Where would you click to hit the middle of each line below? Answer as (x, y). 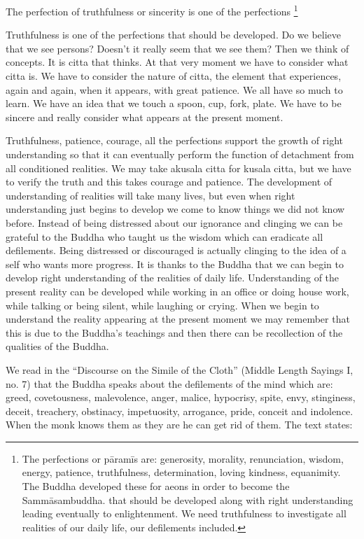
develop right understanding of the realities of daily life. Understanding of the (173, 278)
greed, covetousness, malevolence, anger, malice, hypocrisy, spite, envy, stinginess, (181, 397)
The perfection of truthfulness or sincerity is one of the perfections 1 (152, 10)
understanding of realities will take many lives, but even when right (150, 195)
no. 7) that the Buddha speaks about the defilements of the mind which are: (169, 383)
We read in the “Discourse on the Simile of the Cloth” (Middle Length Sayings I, (180, 369)
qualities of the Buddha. (57, 346)
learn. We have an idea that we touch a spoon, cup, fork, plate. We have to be (174, 103)
